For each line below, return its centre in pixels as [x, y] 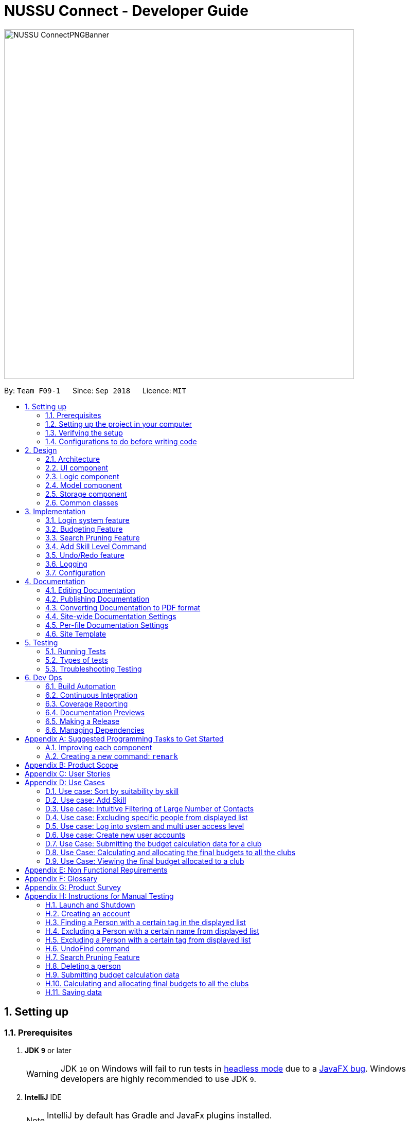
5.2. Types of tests [77, 660]
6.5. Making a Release [83, 721]
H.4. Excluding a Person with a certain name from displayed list [152, 931]
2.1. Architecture [73, 459]
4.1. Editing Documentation [90, 590]
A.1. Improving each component [99, 747]
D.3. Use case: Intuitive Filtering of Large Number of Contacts [150, 808]
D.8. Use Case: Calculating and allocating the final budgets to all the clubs [171, 852]
